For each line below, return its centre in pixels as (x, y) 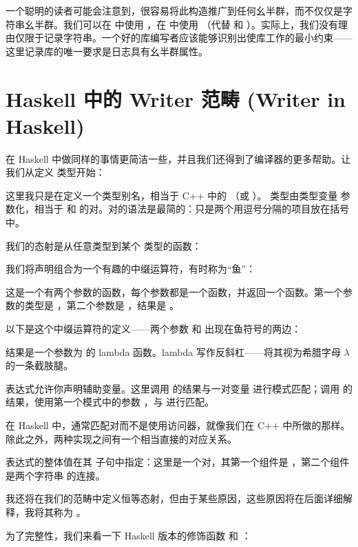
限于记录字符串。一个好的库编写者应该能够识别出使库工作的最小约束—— (188, 38)
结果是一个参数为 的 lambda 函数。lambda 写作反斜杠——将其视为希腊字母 (173, 351)
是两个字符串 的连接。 (55, 475)
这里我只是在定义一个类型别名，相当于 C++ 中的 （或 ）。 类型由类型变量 (172, 195)
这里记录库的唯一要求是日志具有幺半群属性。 (107, 51)
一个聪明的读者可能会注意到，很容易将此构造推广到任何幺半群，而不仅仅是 (174, 10)
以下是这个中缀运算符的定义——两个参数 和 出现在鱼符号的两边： (154, 329)
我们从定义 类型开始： (55, 172)
